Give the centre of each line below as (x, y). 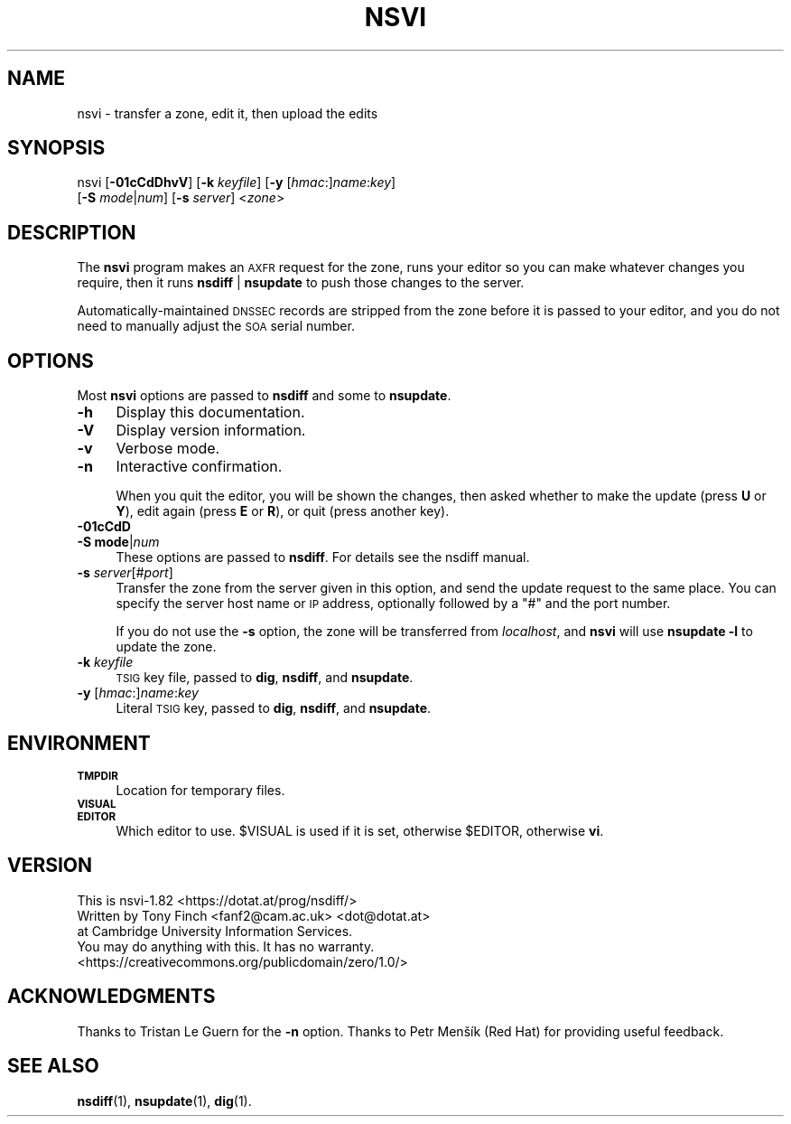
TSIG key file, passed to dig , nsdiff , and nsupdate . (265, 678)
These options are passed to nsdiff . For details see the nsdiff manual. (323, 557)
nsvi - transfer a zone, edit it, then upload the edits (228, 113)
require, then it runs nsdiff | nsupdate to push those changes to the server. (301, 283)
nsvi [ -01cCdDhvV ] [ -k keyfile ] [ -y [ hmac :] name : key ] (237, 183)
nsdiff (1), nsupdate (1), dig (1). (164, 1101)
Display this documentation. (210, 412)
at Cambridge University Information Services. (215, 931)
